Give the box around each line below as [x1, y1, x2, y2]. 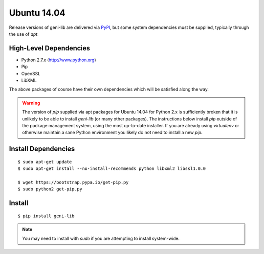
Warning [22, 100, 40, 106]
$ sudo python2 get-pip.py [18, 186, 83, 192]
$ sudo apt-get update [18, 159, 72, 164]
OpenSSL [21, 70, 41, 76]
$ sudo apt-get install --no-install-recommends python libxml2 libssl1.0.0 [18, 166, 206, 171]
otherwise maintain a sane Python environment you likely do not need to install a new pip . [22, 130, 203, 136]
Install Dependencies [9, 145, 75, 153]
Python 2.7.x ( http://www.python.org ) [21, 57, 96, 63]
